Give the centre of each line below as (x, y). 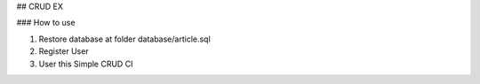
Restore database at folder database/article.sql (124, 39)
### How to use (46, 23)
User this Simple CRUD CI (86, 64)
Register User (64, 51)
